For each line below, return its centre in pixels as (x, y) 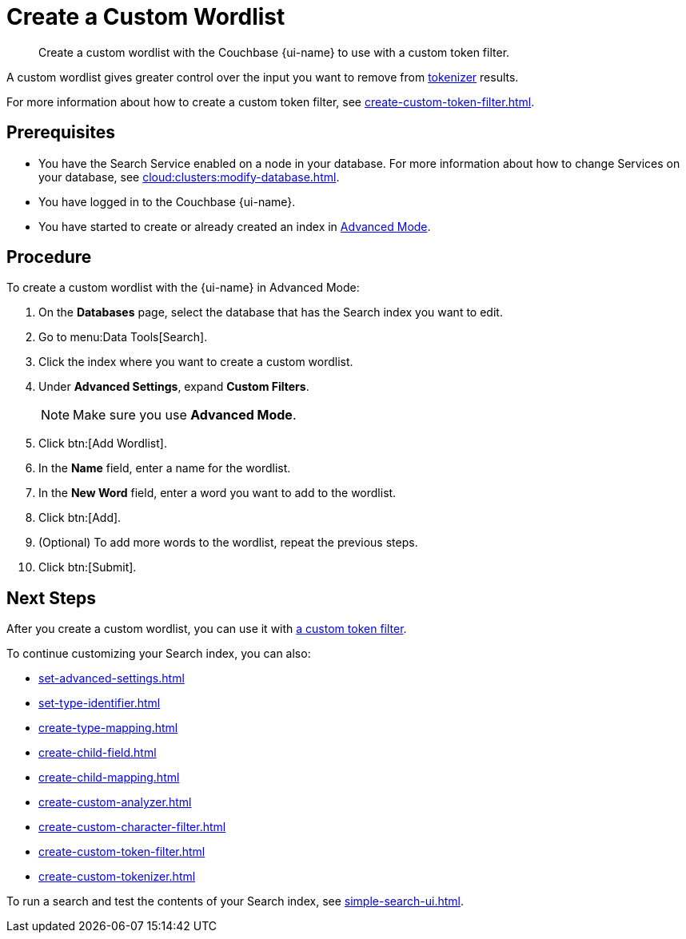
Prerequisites (61, 133)
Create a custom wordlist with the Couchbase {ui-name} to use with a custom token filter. (274, 52)
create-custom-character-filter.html (132, 827)
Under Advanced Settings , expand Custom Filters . (174, 387)
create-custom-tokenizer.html (117, 877)
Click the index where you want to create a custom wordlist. (196, 362)
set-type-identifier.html (100, 703)
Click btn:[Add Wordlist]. (103, 444)
